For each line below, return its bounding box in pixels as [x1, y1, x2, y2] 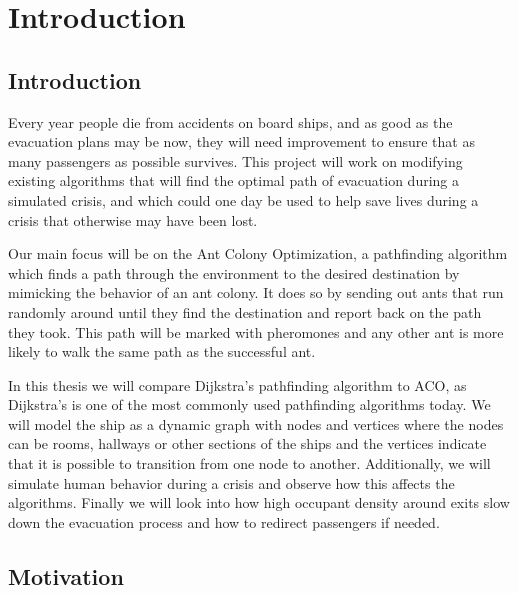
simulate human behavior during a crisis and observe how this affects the [8, 472, 455, 493]
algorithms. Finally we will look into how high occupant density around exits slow [8, 492, 510, 513]
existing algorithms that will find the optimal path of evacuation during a [8, 170, 460, 191]
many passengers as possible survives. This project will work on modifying [8, 150, 463, 171]
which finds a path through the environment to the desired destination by [8, 262, 460, 283]
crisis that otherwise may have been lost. [8, 209, 258, 230]
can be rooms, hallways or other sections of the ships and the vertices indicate [8, 433, 487, 454]
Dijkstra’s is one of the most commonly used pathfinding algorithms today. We [8, 394, 491, 415]
